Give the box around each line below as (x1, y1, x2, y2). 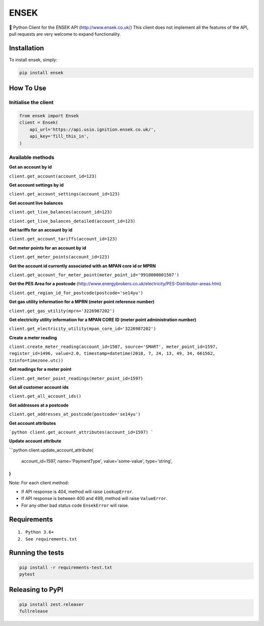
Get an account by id (9, 164, 52, 170)
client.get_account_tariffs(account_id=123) (9, 236, 118, 242)
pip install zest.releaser (19, 602, 84, 607)
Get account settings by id (9, 182, 64, 188)
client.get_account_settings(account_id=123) (9, 191, 120, 197)
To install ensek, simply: (9, 57, 58, 63)
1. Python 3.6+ (18, 529, 54, 535)
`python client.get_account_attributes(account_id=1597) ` (9, 430, 154, 435)
